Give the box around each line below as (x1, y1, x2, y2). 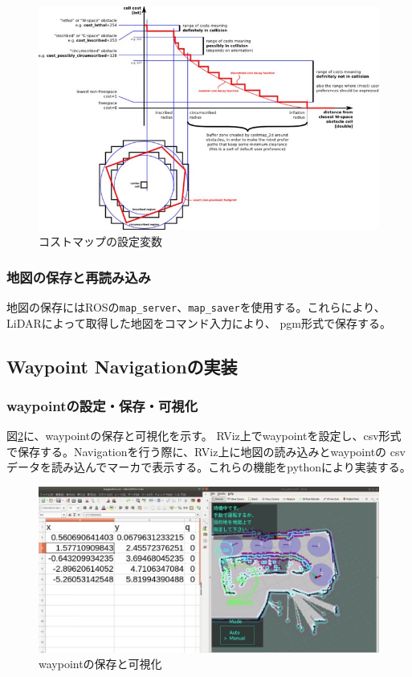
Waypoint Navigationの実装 (6, 353, 238, 378)
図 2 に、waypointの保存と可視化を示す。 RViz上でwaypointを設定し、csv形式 (6, 427, 402, 444)
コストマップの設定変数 (39, 233, 162, 250)
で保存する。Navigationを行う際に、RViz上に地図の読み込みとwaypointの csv (6, 442, 406, 459)
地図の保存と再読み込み (6, 267, 151, 287)
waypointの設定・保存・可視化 (6, 395, 198, 415)
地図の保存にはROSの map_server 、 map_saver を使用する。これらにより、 (6, 298, 385, 315)
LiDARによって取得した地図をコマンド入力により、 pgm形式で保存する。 (6, 314, 391, 331)
